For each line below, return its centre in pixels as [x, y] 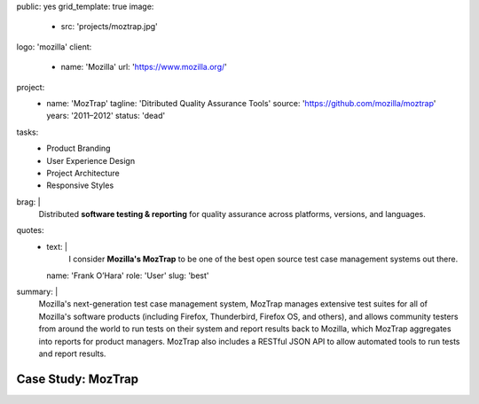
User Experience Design [91, 160]
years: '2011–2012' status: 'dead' [106, 116]
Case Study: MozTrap [78, 379]
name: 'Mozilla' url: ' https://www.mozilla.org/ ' [144, 67]
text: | [57, 246]
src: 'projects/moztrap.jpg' [110, 27]
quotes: [30, 230]
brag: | [28, 202]
